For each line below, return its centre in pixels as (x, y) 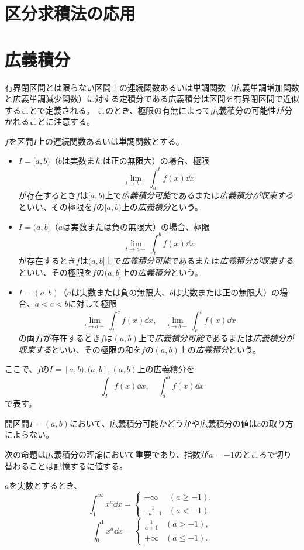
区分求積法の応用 (70, 13)
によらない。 (29, 434)
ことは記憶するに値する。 (78, 465)
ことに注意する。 (62, 121)
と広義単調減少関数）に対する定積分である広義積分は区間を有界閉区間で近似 (152, 99)
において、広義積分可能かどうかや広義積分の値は (163, 423)
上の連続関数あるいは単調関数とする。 (110, 141)
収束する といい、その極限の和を (80, 349)
